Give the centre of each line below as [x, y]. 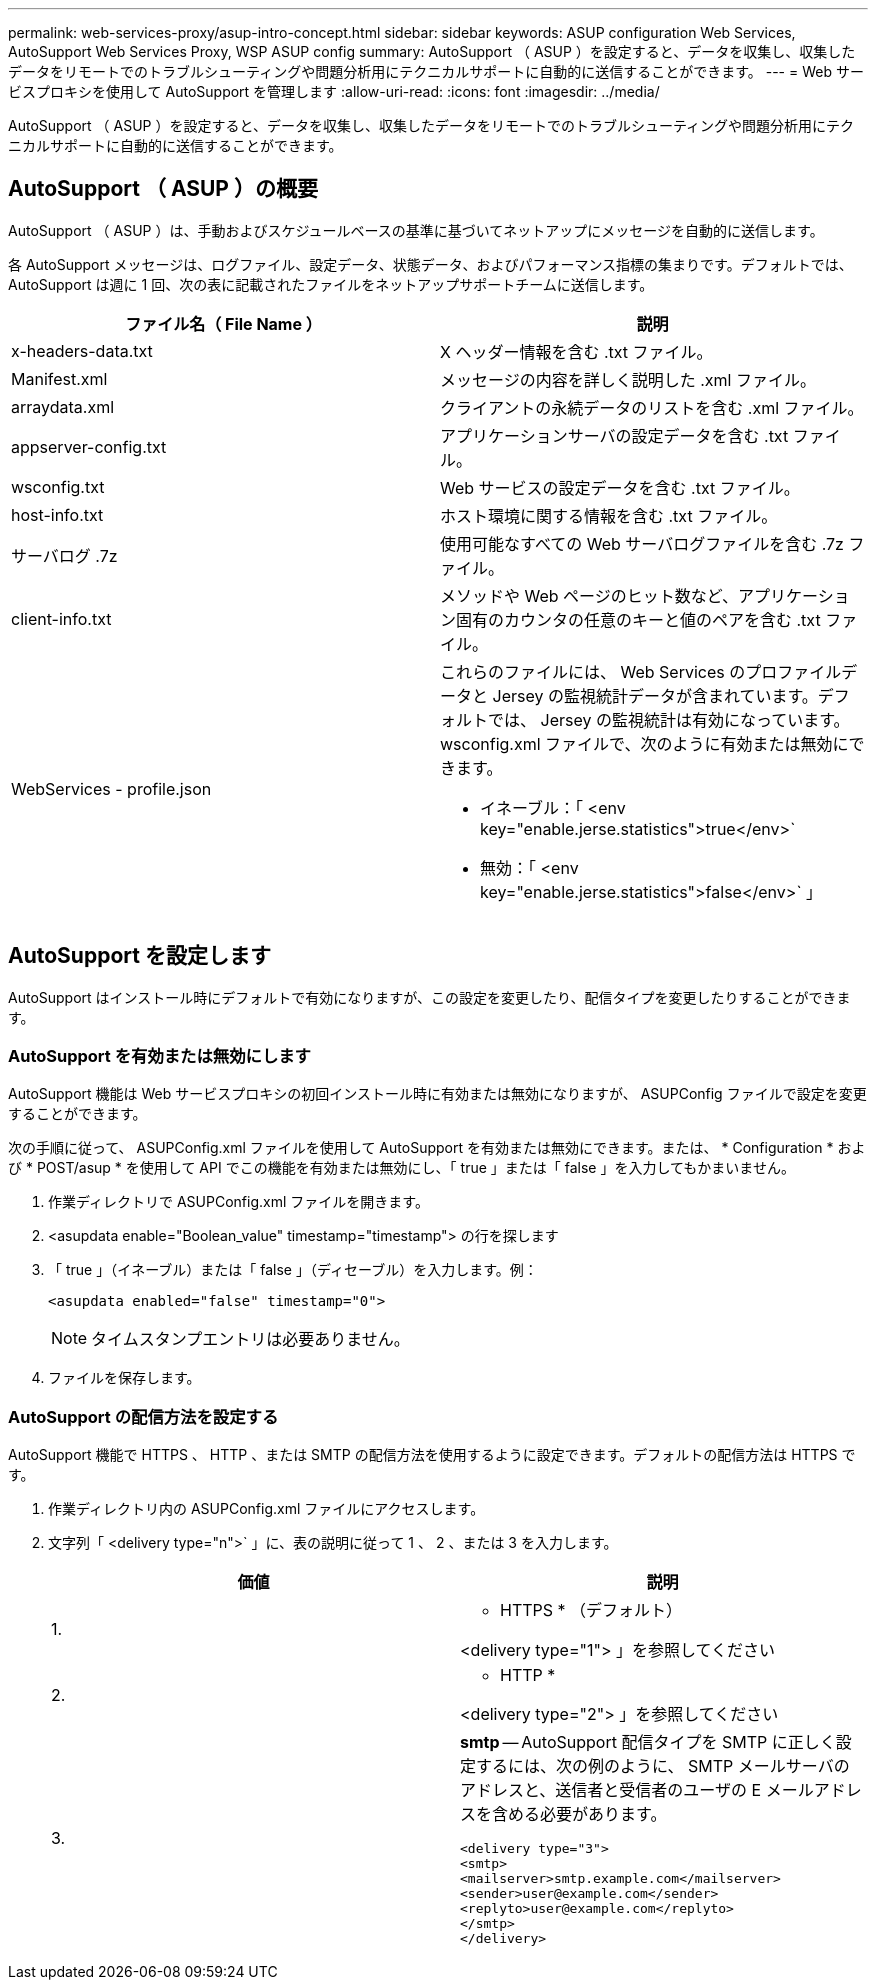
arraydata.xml [63, 406]
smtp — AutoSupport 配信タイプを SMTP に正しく [648, 1742]
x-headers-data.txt [82, 350]
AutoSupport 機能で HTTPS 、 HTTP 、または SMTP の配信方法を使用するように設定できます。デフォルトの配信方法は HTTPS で [432, 1455]
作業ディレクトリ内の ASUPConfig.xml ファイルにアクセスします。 [266, 1509]
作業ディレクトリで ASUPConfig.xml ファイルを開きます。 [238, 1202]
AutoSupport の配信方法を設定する [143, 1416]
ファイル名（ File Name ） [223, 323]
